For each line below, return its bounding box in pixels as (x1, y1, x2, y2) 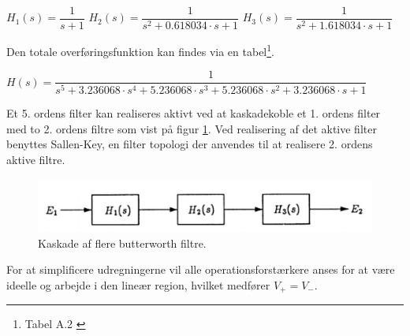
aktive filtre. (6, 151, 65, 168)
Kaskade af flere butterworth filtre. (38, 234, 207, 251)
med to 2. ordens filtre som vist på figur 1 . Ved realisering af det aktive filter (6, 120, 377, 136)
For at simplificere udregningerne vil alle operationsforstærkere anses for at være (6, 261, 395, 278)
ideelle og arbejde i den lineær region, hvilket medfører (6, 276, 270, 293)
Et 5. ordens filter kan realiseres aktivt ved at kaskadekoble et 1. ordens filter (6, 105, 381, 121)
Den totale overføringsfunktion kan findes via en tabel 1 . (6, 41, 274, 59)
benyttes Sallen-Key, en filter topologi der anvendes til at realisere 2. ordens (6, 136, 373, 152)
